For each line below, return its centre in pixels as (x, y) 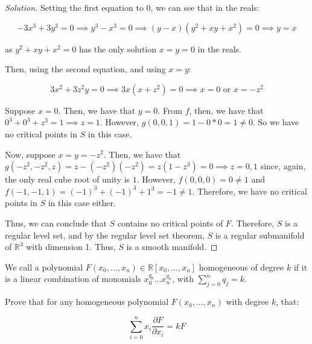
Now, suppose (30, 154)
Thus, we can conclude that (56, 223)
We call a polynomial (44, 267)
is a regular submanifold (260, 235)
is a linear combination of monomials (73, 279)
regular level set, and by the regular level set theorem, (105, 235)
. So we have (276, 122)
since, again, (283, 166)
